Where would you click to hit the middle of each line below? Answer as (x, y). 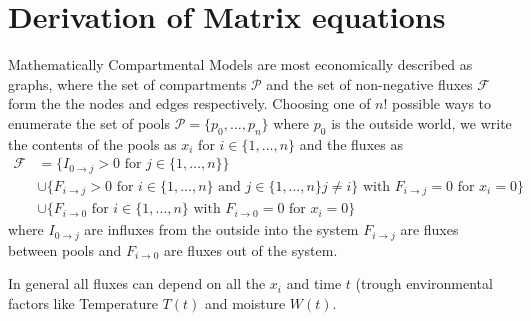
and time (314, 283)
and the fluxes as (351, 143)
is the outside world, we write (421, 122)
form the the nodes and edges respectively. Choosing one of (189, 103)
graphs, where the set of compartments (127, 83)
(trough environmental (424, 283)
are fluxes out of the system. (250, 249)
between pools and (65, 249)
